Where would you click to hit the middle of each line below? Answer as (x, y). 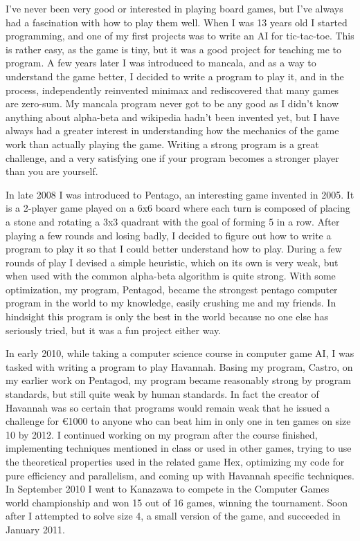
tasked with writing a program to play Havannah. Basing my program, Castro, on (179, 366)
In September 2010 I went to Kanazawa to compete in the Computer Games (168, 489)
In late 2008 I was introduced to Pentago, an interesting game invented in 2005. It (180, 194)
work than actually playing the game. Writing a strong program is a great (162, 144)
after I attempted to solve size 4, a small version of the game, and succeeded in (173, 516)
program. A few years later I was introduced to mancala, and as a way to (161, 63)
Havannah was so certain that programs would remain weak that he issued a (168, 407)
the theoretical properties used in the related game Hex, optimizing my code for (175, 461)
